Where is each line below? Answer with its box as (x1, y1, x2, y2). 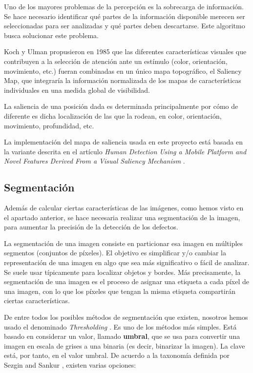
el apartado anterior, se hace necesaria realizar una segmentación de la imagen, (4, 212, 240, 222)
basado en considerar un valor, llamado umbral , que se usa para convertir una (4, 331, 240, 341)
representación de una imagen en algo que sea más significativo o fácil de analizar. (4, 257, 250, 268)
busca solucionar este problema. (4, 30, 99, 40)
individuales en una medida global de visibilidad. (4, 84, 150, 95)
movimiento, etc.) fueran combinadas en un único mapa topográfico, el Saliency (4, 65, 242, 76)
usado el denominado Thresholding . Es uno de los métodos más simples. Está (4, 321, 237, 332)
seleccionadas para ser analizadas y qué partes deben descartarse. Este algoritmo (4, 21, 245, 31)
